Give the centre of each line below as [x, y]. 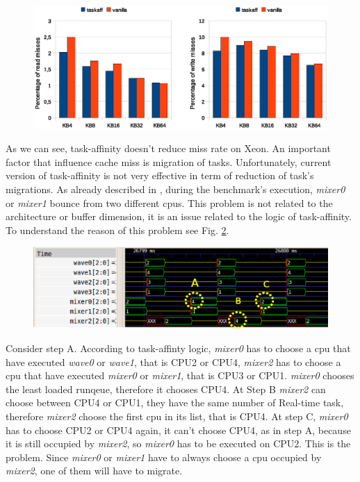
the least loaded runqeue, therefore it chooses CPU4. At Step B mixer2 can [166, 389]
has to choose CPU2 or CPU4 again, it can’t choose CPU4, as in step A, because [178, 430]
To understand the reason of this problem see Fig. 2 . [117, 230]
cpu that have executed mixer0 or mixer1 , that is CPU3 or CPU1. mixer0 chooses [180, 375]
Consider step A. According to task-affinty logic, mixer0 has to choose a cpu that [178, 348]
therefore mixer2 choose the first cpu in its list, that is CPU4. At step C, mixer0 [177, 416]
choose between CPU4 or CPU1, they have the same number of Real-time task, [175, 402]
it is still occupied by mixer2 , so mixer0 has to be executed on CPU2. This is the [178, 443]
